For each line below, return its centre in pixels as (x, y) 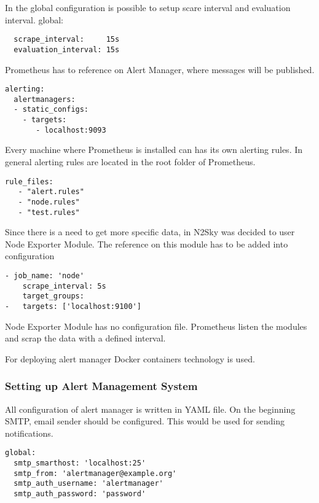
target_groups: (53, 296)
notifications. (29, 433)
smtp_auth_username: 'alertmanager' (89, 484)
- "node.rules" (49, 202)
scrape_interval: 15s (67, 40)
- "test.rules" (49, 212)
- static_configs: (51, 110)
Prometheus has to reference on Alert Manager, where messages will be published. (160, 69)
